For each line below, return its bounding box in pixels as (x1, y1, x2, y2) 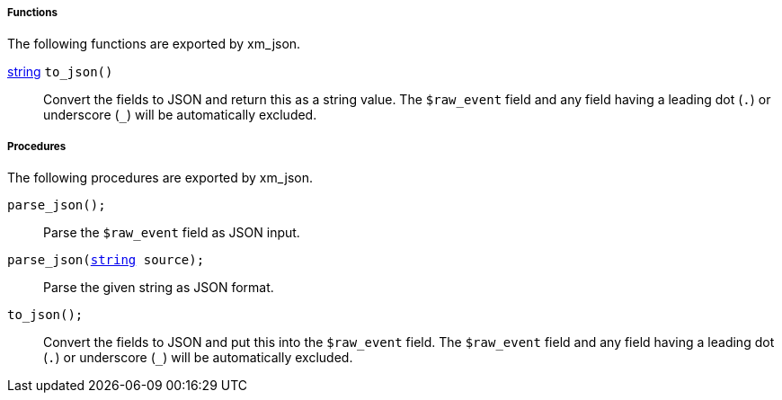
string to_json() (7, 64, 113, 80)
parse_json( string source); (7, 253, 205, 268)
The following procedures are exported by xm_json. (7, 170, 313, 186)
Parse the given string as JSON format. (43, 280, 274, 296)
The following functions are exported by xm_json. (7, 36, 301, 52)
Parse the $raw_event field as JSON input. (43, 225, 300, 241)
